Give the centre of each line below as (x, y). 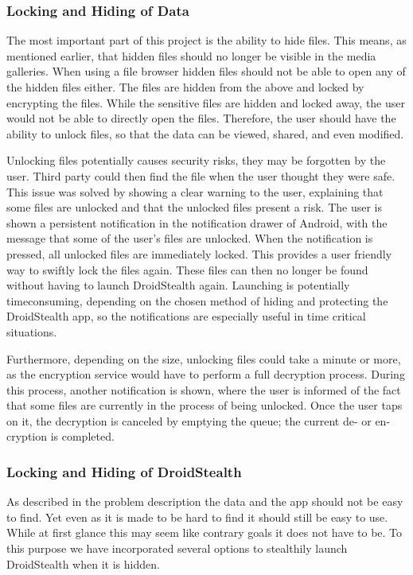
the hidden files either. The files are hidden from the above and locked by (185, 87)
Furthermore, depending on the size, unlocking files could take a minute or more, (204, 358)
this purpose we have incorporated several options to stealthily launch (177, 548)
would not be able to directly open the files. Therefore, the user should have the (201, 118)
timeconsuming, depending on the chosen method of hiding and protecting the (197, 300)
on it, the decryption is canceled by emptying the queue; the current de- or (189, 420)
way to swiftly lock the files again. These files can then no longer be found (187, 269)
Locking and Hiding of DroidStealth (124, 471)
